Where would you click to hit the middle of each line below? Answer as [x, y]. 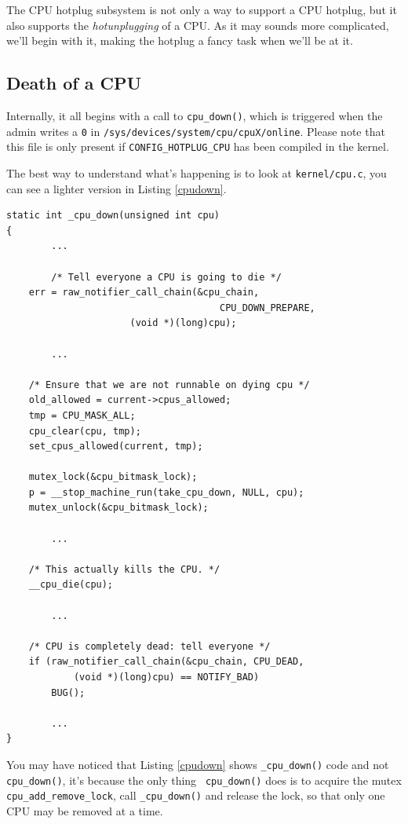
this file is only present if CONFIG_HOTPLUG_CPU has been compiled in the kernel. [198, 146]
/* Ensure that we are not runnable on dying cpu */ [169, 385]
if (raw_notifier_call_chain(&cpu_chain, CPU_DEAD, [166, 662]
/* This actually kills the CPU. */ [124, 569]
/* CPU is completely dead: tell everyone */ [149, 646]
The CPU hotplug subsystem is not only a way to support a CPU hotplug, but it [202, 9]
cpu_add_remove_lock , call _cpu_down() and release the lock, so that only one [196, 795]
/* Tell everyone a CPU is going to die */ [166, 277]
